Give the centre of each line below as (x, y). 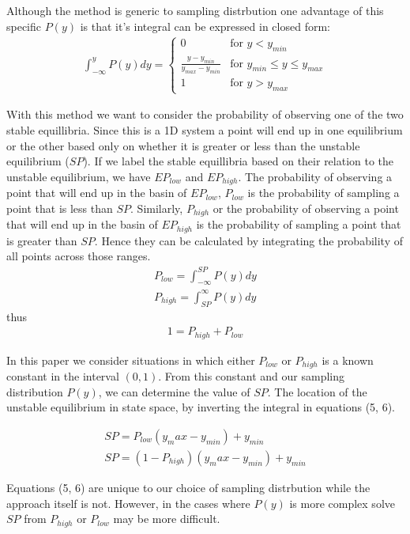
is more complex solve (342, 503)
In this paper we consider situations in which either (131, 360)
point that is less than (60, 208)
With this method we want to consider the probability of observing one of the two (205, 114)
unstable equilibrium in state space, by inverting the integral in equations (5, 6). (201, 407)
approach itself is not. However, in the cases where (128, 503)
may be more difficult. (167, 519)
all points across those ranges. (79, 256)
